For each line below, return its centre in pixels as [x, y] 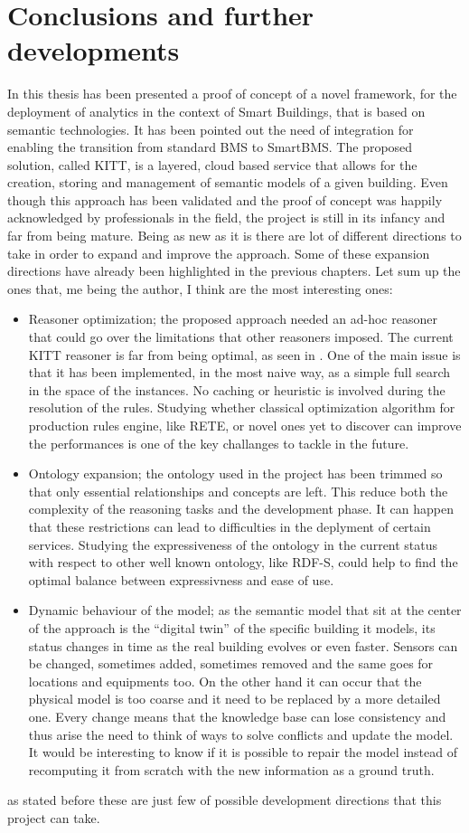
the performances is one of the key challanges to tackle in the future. [219, 443]
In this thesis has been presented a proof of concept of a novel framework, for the [232, 94]
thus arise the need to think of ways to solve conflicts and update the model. [241, 734]
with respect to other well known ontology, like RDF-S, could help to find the [243, 562]
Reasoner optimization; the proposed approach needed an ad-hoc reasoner [233, 319]
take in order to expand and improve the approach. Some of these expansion [219, 253]
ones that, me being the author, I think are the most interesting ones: [200, 288]
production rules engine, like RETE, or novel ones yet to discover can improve [245, 425]
